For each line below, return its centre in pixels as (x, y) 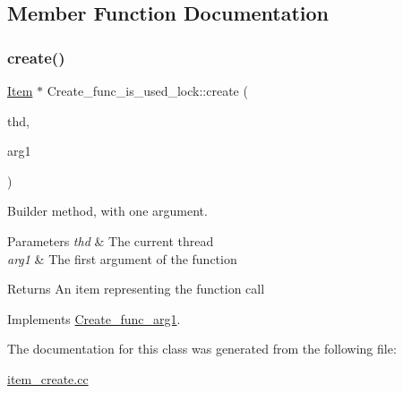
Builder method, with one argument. (107, 211)
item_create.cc (48, 378)
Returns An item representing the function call (136, 289)
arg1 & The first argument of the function (122, 258)
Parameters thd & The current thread (111, 240)
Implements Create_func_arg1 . (94, 318)
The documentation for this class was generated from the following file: (202, 349)
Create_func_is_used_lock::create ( (147, 90)
